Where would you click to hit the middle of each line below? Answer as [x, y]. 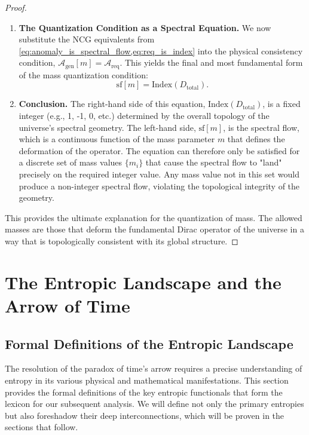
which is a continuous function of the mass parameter [117, 139]
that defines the [256, 139]
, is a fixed [282, 104]
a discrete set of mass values [71, 162]
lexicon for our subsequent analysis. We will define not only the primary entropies [154, 404]
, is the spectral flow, [261, 127]
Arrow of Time [68, 305]
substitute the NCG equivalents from [87, 39]
